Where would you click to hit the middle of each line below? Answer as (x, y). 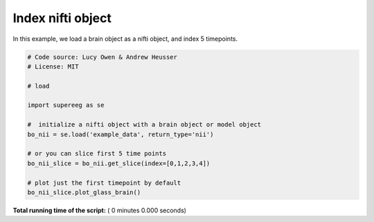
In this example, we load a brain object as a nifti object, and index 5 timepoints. (125, 39)
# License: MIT (53, 66)
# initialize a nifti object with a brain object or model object (144, 125)
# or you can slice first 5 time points (97, 154)
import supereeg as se (66, 105)
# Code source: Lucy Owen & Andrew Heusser (103, 57)
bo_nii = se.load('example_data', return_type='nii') (121, 134)
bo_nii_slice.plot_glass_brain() (84, 193)
